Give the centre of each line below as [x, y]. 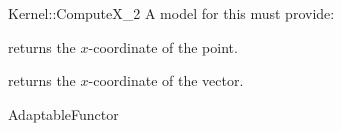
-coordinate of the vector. [166, 80]
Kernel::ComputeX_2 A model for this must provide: [171, 13]
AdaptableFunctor [63, 113]
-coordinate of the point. [163, 46]
